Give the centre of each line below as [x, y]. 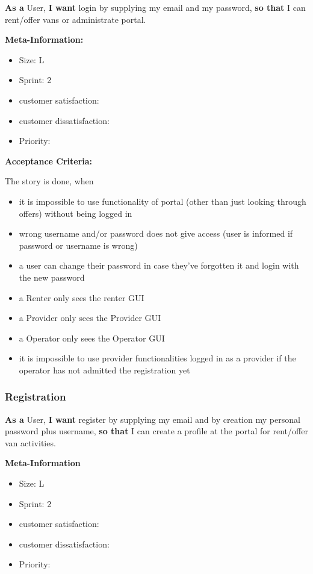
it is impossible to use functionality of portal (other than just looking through [163, 201]
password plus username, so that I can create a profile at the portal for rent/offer [156, 431]
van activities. [30, 442]
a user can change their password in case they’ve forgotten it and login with [159, 265]
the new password [52, 277]
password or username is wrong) [78, 245]
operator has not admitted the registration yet [104, 370]
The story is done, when [49, 181]
